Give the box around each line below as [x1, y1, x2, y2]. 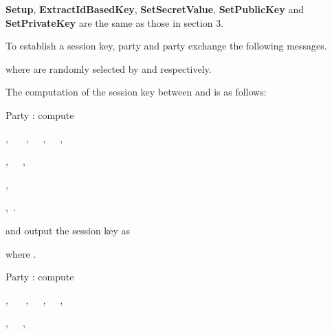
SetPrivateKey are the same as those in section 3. [5, 15, 224, 30]
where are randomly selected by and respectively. [5, 61, 212, 76]
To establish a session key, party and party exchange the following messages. [5, 38, 327, 53]
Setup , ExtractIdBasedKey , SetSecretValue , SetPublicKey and [5, 2, 304, 16]
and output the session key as [5, 223, 131, 237]
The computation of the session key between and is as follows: [5, 85, 267, 99]
